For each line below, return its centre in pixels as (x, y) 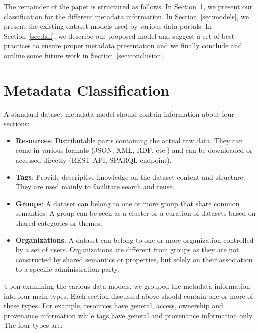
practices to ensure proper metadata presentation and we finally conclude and (123, 46)
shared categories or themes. (59, 223)
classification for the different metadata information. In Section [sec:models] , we (127, 16)
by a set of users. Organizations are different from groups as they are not (127, 249)
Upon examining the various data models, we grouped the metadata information (127, 286)
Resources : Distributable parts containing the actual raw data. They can (129, 140)
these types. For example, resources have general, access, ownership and (114, 305)
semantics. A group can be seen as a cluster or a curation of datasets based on (136, 213)
